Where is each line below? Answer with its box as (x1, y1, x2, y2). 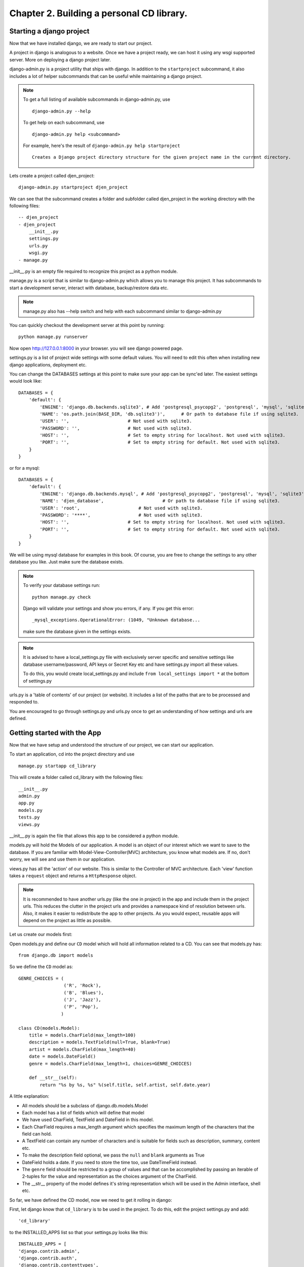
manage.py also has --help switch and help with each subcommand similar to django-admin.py (23, 308, 222, 314)
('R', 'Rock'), (63, 983, 101, 988)
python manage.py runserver (18, 334, 88, 340)
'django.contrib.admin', (18, 1248, 80, 1254)
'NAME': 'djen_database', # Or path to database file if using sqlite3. (40, 498, 281, 504)
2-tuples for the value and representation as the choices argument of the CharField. (22, 1173, 197, 1179)
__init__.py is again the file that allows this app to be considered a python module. (9, 833, 179, 839)
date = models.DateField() (28, 1054, 96, 1059)
